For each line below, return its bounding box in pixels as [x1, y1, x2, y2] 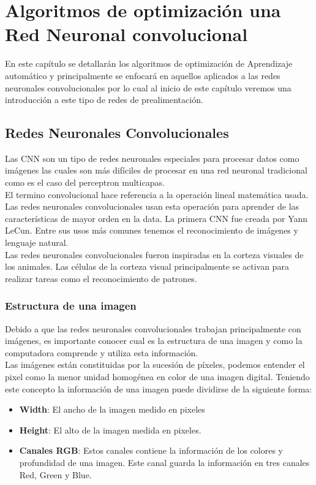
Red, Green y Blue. [19, 468, 92, 481]
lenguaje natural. [5, 236, 69, 249]
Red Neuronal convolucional [5, 21, 248, 47]
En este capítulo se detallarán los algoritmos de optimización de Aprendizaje [5, 57, 293, 70]
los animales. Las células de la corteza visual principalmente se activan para [5, 260, 289, 273]
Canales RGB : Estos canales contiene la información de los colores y [19, 444, 284, 457]
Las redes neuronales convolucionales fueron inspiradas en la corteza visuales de [5, 248, 304, 261]
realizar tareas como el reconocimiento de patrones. [5, 272, 197, 285]
